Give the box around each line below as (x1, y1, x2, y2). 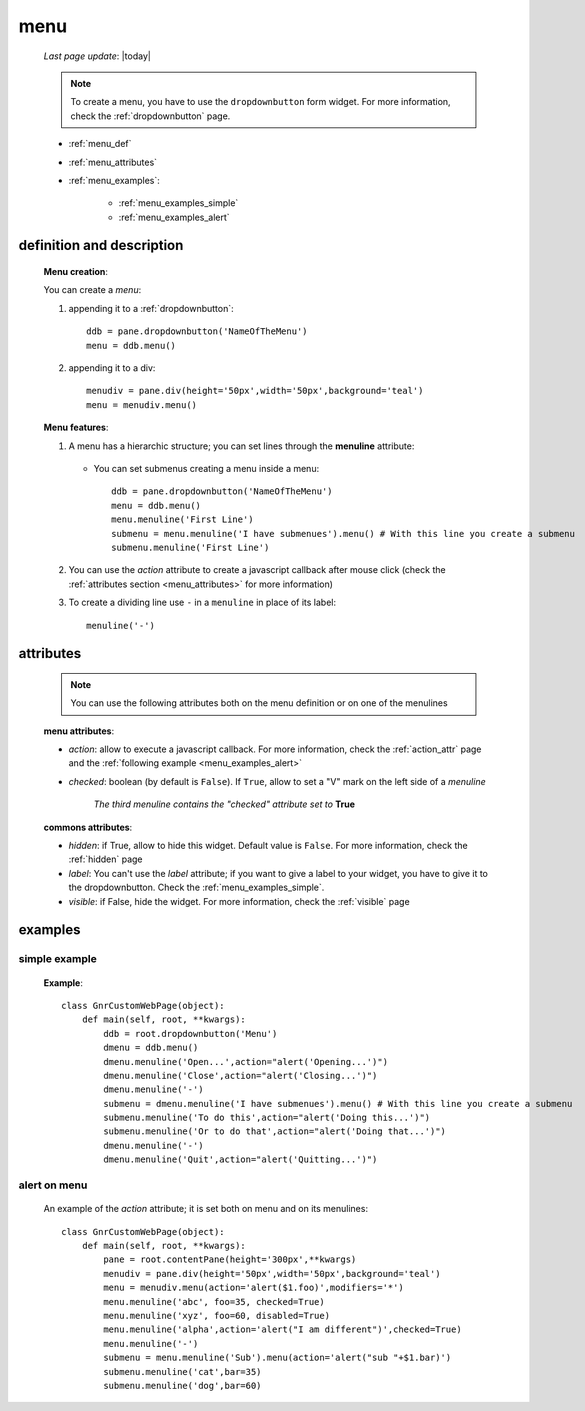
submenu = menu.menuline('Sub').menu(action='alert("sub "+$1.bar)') (103, 1352, 452, 1364)
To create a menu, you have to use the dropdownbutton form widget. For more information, (70, 96, 451, 108)
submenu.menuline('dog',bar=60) (103, 1380, 262, 1391)
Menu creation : (43, 266, 109, 278)
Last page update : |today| (43, 50, 152, 62)
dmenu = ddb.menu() (103, 1042, 199, 1054)
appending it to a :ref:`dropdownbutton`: (68, 302, 234, 314)
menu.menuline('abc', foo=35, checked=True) (103, 1296, 325, 1307)
